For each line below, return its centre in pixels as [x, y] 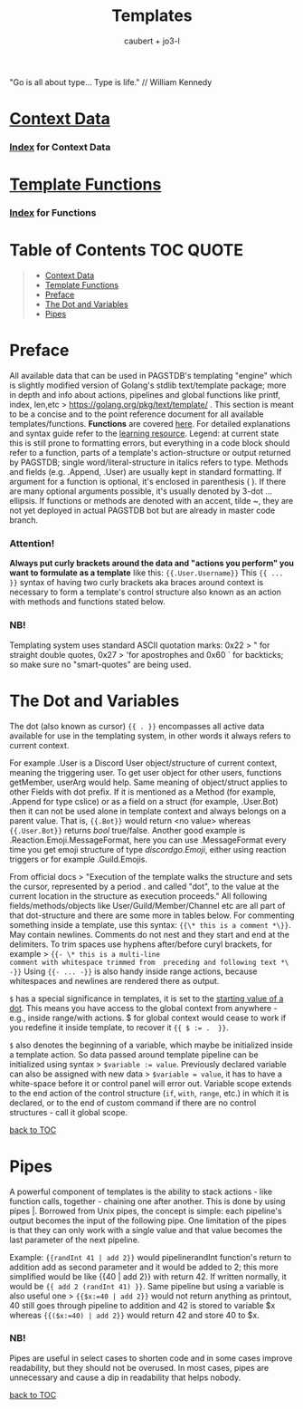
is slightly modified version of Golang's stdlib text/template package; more [148, 385]
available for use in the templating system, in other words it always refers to [150, 736]
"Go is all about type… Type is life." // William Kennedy [111, 82]
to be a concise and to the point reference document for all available [137, 414]
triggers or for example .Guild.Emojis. [78, 859]
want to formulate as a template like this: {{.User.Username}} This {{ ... [147, 573]
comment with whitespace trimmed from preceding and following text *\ [149, 962]
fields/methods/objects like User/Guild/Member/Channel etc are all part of [147, 905]
